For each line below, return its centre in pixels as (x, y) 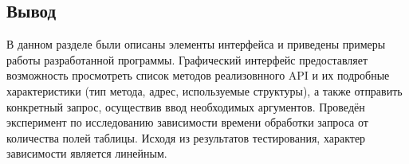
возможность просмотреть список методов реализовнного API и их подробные (198, 75)
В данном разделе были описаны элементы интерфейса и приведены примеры (196, 44)
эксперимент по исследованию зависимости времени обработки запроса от (187, 122)
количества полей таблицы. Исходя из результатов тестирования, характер (186, 137)
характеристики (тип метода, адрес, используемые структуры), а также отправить (204, 90)
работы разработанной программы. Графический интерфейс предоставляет (187, 59)
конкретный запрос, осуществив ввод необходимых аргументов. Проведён (186, 106)
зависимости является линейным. (87, 153)
